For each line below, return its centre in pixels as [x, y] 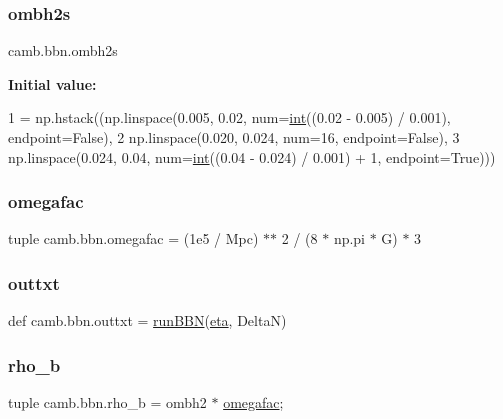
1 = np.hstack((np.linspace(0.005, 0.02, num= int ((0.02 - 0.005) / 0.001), [229, 117]
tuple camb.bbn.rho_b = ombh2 [107, 402]
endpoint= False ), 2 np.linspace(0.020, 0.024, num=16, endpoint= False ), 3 [234, 137]
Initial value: [52, 83]
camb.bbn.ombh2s [63, 50]
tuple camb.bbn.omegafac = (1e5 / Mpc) [133, 238]
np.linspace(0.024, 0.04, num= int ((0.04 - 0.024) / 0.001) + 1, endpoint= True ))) [252, 156]
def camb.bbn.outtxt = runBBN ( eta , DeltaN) [147, 320]
